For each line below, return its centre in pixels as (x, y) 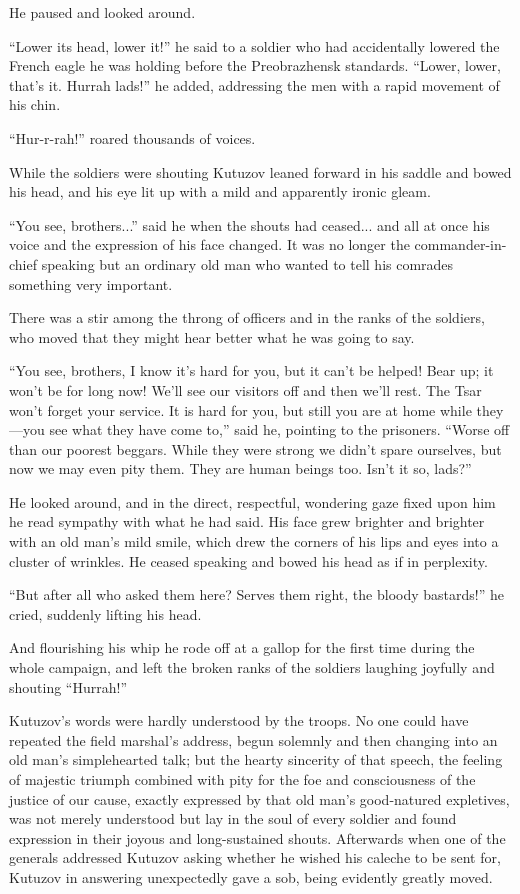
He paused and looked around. (102, 12)
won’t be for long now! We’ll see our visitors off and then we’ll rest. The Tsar (245, 389)
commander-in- (460, 244)
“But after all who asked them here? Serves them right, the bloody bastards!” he (256, 594)
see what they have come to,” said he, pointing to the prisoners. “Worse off (279, 429)
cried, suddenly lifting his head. (105, 613)
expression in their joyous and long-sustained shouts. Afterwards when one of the (257, 837)
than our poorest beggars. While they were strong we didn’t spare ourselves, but (255, 448)
